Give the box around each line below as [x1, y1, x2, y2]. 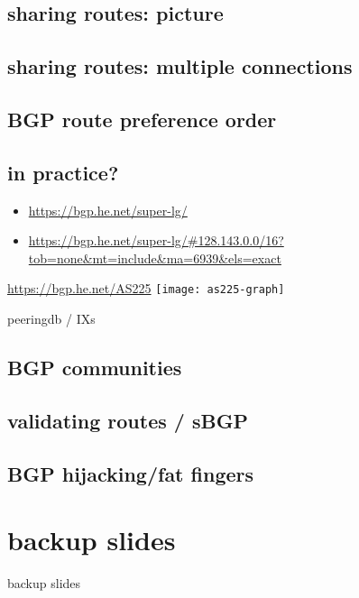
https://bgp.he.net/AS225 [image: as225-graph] [7, 279, 285, 298]
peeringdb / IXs [7, 308, 96, 327]
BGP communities [7, 353, 182, 381]
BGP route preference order [7, 105, 277, 133]
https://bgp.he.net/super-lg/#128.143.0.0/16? [28, 231, 284, 250]
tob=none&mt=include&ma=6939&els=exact [28, 248, 281, 267]
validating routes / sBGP [7, 406, 249, 434]
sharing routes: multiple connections [7, 52, 353, 80]
